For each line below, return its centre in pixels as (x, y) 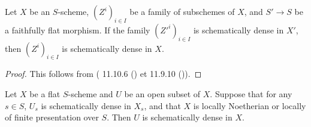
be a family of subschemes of (182, 11)
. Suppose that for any (251, 93)
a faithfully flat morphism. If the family (78, 30)
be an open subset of (162, 93)
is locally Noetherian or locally (250, 105)
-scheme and (90, 93)
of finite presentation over (52, 117)
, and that (162, 105)
